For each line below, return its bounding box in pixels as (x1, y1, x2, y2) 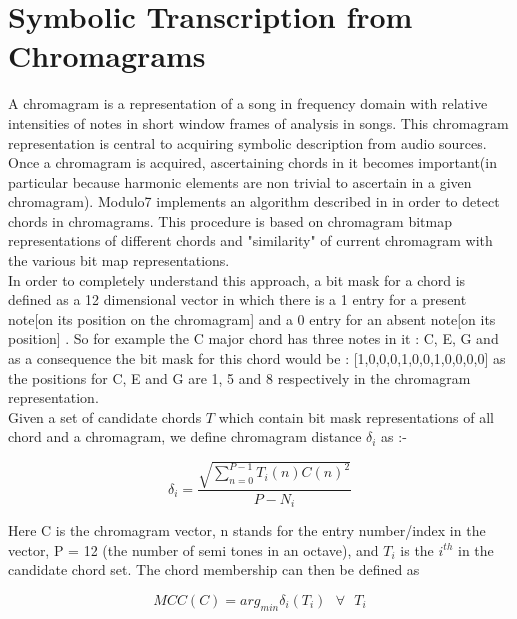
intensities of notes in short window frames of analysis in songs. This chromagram (8, 112, 509, 133)
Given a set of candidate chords (8, 406, 202, 427)
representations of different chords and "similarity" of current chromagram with (8, 230, 493, 251)
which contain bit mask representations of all (218, 406, 494, 427)
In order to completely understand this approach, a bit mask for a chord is (8, 269, 466, 290)
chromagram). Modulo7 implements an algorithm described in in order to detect (8, 191, 500, 212)
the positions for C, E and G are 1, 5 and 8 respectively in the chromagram (8, 367, 471, 388)
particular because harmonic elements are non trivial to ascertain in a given (8, 171, 472, 192)
